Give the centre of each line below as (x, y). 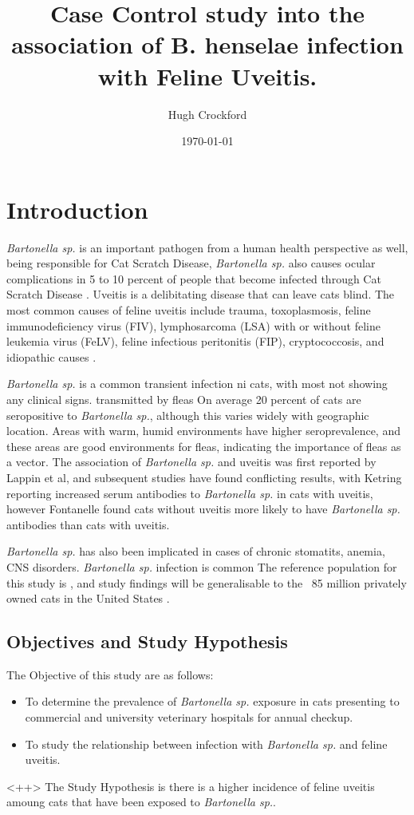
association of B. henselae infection (207, 44)
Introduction (77, 209)
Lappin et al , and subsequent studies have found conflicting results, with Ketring (204, 477)
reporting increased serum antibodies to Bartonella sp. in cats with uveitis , (190, 493)
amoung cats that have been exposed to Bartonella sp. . (141, 802)
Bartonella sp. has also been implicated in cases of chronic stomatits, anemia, (196, 551)
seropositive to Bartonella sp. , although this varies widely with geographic (188, 415)
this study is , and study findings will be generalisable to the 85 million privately (207, 582)
